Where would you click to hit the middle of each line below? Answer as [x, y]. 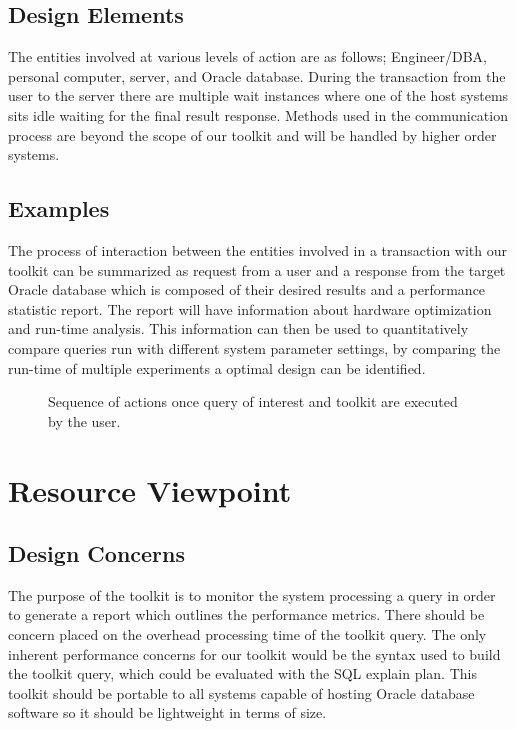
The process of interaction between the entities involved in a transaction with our [257, 249]
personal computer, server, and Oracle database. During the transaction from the [257, 75]
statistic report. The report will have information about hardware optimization [250, 308]
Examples [59, 208]
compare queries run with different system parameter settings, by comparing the [254, 347]
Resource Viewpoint [150, 489]
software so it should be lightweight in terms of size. [167, 712]
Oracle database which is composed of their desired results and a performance [247, 289]
